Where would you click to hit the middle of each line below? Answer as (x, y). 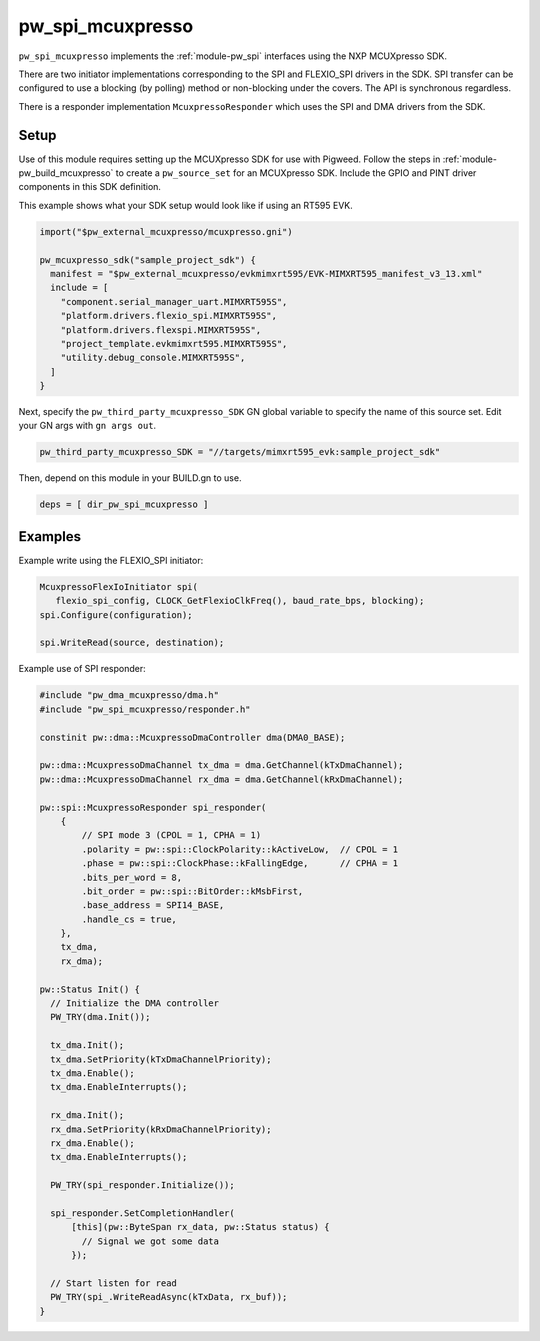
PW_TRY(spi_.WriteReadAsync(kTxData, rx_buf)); (169, 1297)
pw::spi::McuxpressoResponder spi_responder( (153, 807)
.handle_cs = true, (129, 919)
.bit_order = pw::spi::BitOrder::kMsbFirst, (192, 891)
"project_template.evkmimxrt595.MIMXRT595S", (174, 343)
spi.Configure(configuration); (116, 614)
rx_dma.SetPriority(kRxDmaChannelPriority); (161, 1129)
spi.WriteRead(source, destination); (132, 643)
